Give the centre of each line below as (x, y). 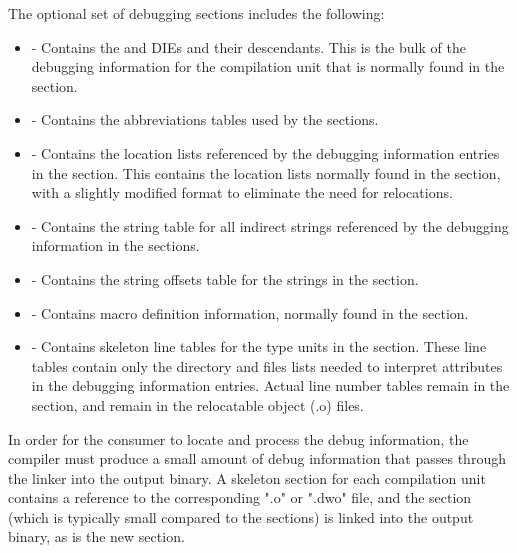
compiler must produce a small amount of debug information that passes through (257, 458)
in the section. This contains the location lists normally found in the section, (266, 172)
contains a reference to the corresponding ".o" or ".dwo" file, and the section (240, 497)
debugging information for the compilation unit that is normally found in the (268, 66)
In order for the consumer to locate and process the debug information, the (238, 438)
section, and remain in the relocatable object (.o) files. (197, 404)
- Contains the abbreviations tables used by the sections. (205, 119)
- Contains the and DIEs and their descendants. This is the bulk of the (248, 46)
